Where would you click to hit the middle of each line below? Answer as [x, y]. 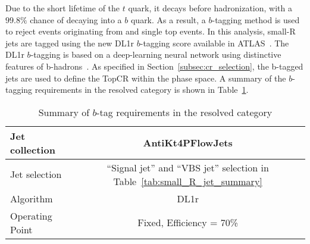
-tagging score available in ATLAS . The [215, 43]
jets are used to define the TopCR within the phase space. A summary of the [146, 78]
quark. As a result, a [168, 19]
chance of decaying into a [76, 19]
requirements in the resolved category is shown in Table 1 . [142, 90]
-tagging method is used [256, 19]
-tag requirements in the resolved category [184, 112]
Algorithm [32, 198]
